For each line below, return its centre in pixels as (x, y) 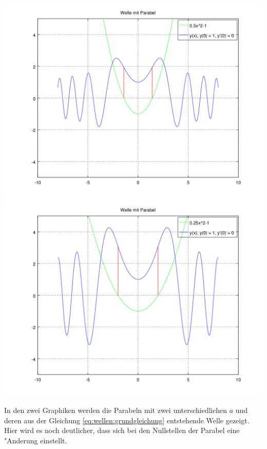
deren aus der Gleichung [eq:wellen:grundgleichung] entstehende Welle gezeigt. (127, 420)
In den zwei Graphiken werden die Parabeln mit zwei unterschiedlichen (116, 410)
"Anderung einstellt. (36, 440)
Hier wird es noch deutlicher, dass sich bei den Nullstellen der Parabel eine (122, 430)
